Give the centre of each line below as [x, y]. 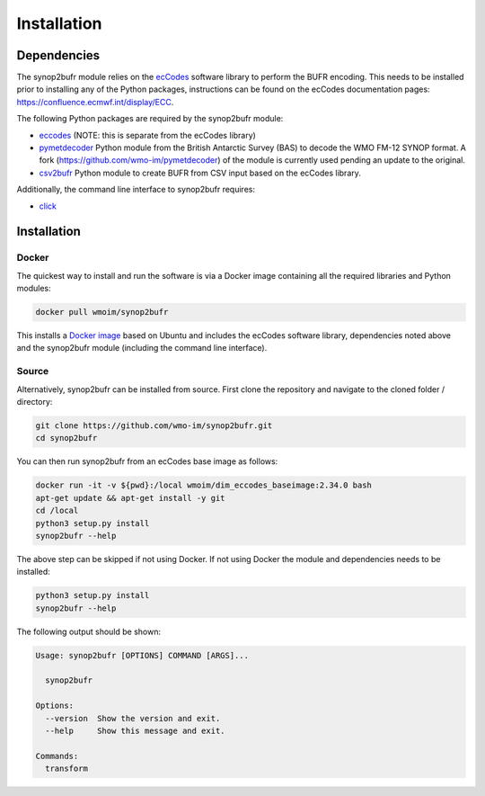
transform [67, 769]
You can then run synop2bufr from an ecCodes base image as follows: [147, 461]
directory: [35, 402]
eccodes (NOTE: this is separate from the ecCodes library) [147, 135]
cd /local [57, 511]
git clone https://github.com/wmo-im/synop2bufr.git [154, 426]
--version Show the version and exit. [133, 718]
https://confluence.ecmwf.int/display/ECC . [95, 102]
